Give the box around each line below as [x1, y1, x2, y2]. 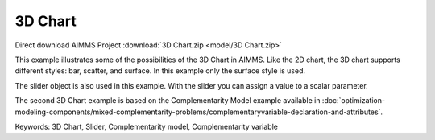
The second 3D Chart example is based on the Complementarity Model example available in [14, 96, 321, 105]
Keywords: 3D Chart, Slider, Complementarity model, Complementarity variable [14, 121, 278, 131]
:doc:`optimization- [321, 96, 386, 105]
